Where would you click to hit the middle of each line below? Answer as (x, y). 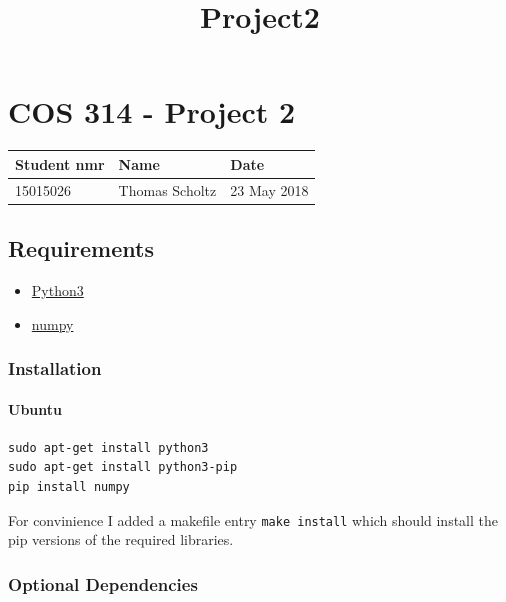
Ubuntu (35, 408)
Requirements (81, 248)
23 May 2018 (269, 189)
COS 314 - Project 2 (152, 111)
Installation (55, 368)
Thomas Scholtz (167, 189)
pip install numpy (69, 486)
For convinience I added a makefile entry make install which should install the (253, 519)
